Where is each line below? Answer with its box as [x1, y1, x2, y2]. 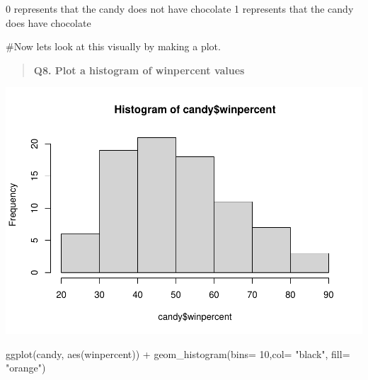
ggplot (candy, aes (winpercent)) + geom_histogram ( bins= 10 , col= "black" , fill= [6, 346, 350, 361]
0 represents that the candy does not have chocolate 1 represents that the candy [6, 1, 354, 16]
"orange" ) [6, 360, 46, 375]
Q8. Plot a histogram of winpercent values [33, 62, 245, 77]
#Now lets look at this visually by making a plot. [6, 39, 221, 54]
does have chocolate [6, 15, 91, 30]
